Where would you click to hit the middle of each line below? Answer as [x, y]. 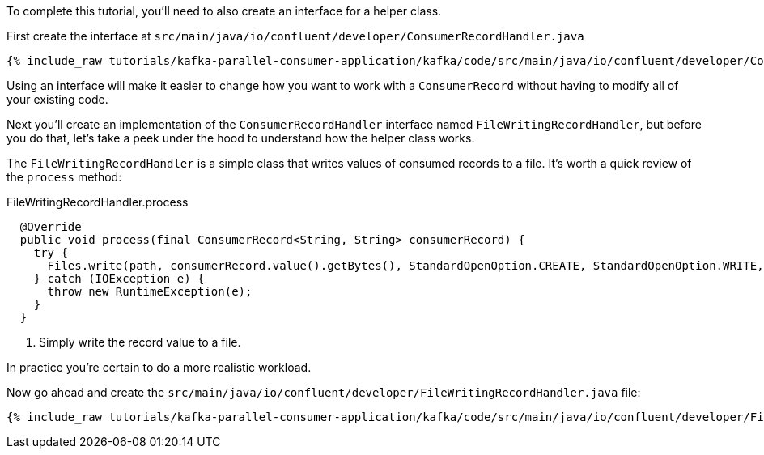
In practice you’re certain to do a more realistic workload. [159, 367]
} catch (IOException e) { [119, 279]
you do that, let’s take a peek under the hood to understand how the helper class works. [241, 138]
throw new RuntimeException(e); [150, 291]
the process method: [64, 177]
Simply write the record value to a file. [140, 342]
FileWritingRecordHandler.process [98, 202]
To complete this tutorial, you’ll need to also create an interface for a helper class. [224, 11]
